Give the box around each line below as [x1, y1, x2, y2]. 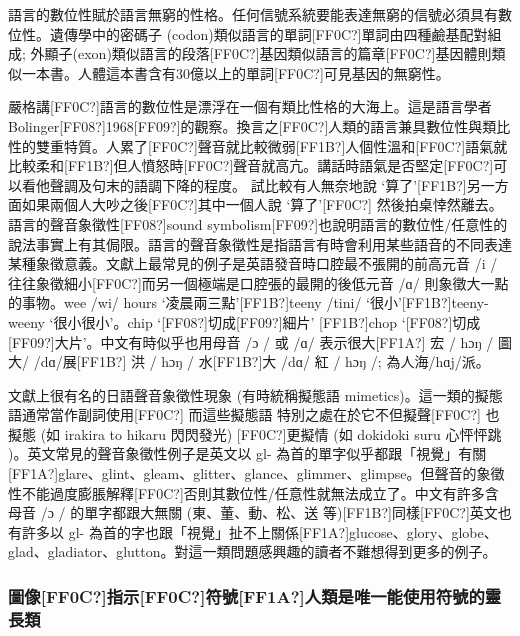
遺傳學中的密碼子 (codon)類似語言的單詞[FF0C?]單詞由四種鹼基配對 [49, 23, 488, 44]
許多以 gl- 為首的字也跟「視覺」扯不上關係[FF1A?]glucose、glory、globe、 [21, 521, 498, 542]
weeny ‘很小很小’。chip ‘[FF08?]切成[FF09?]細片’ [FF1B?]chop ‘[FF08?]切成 [8, 311, 481, 332]
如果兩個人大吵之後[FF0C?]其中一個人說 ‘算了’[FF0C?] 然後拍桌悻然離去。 [21, 194, 503, 215]
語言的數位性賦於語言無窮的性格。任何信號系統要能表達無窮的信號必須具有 [8, 4, 498, 24]
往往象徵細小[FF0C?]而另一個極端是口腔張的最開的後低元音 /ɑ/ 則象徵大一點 [8, 272, 509, 293]
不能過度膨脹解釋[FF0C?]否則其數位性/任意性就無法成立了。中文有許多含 [21, 482, 499, 503]
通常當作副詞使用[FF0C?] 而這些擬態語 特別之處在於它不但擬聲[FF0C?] [21, 404, 481, 425]
